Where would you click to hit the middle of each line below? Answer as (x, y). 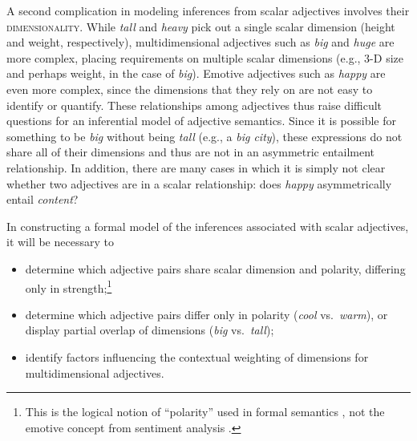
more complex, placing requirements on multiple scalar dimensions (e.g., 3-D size (205, 57)
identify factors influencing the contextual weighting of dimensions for (197, 356)
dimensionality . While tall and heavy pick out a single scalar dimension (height (201, 26)
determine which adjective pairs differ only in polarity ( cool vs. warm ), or (206, 314)
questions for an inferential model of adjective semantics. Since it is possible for (201, 121)
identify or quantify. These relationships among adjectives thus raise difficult (194, 105)
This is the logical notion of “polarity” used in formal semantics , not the (205, 412)
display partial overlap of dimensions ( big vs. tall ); (150, 330)
